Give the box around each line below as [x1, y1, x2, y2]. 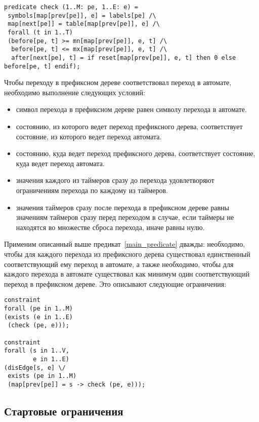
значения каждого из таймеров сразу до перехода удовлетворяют [16, 175, 214, 185]
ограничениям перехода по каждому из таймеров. [16, 185, 168, 195]
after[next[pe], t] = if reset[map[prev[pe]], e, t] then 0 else [11, 54, 236, 61]
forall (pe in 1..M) [4, 305, 73, 312]
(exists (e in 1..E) [4, 313, 73, 321]
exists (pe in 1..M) [8, 372, 77, 380]
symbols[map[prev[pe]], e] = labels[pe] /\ [8, 12, 156, 19]
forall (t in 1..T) [8, 28, 73, 36]
